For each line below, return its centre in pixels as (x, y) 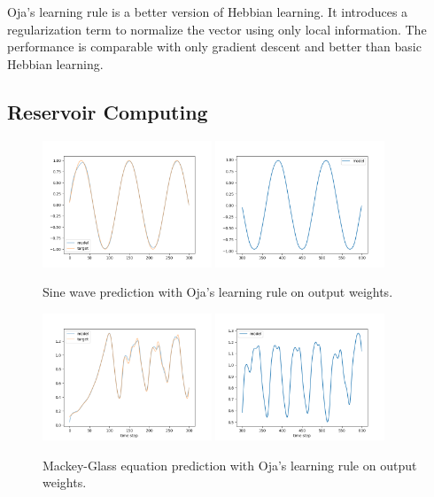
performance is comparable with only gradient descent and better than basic (214, 47)
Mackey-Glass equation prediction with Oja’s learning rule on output (230, 465)
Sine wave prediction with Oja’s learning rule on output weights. (218, 292)
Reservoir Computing (108, 111)
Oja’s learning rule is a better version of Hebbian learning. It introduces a (208, 12)
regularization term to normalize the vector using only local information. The (217, 29)
